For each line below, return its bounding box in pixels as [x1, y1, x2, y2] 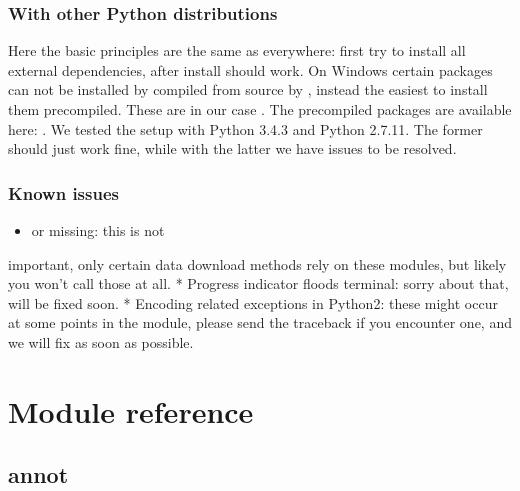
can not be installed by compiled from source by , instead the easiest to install [8, 79, 488, 100]
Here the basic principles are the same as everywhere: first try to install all [8, 40, 466, 61]
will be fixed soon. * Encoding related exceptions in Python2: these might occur [8, 292, 498, 313]
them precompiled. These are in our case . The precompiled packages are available [8, 99, 512, 119]
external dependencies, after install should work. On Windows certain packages [8, 59, 493, 80]
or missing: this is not [31, 220, 165, 240]
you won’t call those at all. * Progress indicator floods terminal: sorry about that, [8, 273, 509, 294]
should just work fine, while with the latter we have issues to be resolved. [8, 138, 457, 159]
